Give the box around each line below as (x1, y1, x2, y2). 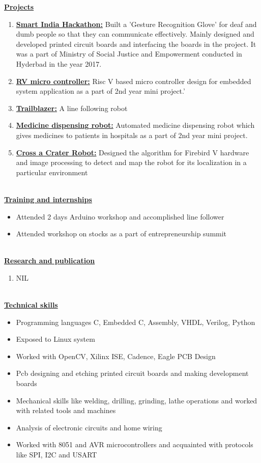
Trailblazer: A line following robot (16, 102, 128, 113)
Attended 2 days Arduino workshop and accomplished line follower (16, 211, 224, 222)
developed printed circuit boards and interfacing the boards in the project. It (16, 38, 256, 49)
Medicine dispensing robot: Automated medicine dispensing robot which (16, 120, 255, 130)
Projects (4, 2, 34, 12)
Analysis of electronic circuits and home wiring (16, 422, 162, 432)
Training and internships (4, 194, 92, 204)
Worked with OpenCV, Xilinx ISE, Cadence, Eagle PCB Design (16, 350, 216, 361)
